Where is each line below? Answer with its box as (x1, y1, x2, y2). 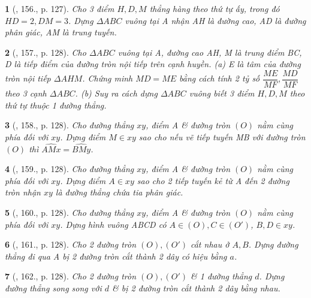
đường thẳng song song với (5, 281, 102, 294)
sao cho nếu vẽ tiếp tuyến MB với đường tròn (138, 130, 306, 143)
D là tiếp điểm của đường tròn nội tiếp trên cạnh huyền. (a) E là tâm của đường (5, 58, 301, 70)
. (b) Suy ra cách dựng (75, 87, 158, 100)
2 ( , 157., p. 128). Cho (5, 46, 86, 58)
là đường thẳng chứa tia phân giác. (55, 186, 183, 198)
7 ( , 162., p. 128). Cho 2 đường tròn (5, 270, 137, 282)
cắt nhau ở (190, 238, 230, 251)
